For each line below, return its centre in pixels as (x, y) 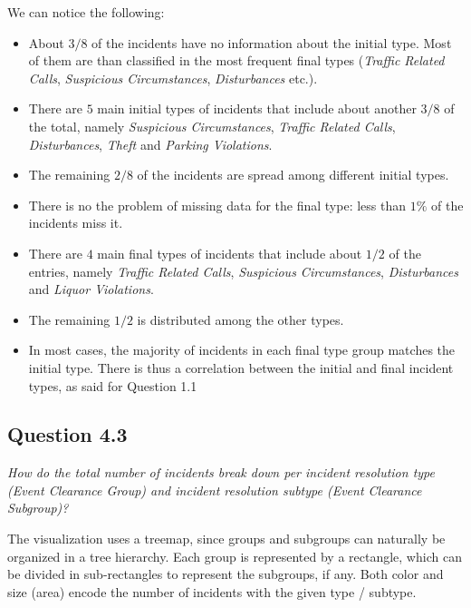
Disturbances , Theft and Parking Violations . (150, 144)
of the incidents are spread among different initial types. (293, 175)
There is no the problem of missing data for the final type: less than (217, 205)
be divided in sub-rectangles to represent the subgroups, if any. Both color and (226, 574)
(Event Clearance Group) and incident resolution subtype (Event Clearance (215, 490)
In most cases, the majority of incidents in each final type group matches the (241, 350)
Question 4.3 (67, 434)
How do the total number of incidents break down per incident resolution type (221, 472)
